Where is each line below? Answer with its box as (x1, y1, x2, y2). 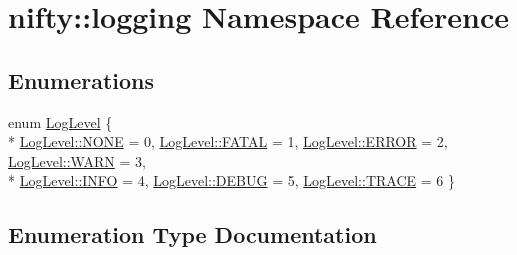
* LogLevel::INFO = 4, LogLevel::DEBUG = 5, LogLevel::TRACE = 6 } (8, 170, 455, 191)
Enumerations (8, 64, 155, 95)
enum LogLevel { (8, 111, 113, 132)
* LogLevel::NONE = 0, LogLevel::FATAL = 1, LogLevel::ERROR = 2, (8, 131, 448, 152)
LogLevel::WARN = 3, (8, 150, 146, 171)
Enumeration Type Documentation (8, 219, 377, 250)
